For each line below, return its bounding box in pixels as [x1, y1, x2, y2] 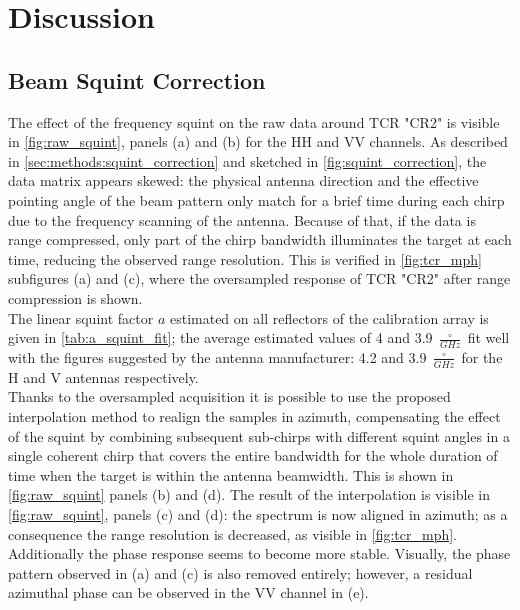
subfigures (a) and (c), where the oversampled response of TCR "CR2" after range [8, 268, 511, 289]
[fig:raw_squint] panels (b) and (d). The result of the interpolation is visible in [8, 484, 491, 505]
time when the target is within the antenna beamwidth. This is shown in [8, 464, 454, 485]
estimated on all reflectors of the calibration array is [169, 307, 489, 328]
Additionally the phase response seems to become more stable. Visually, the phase [8, 543, 511, 564]
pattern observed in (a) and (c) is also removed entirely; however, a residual [8, 562, 473, 583]
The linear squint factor [8, 307, 154, 328]
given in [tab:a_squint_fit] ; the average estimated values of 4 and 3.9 [8, 327, 433, 348]
